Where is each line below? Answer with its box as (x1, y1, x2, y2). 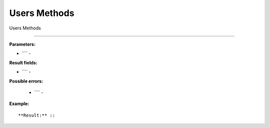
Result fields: (9, 59, 37, 65)
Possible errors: (9, 78, 43, 84)
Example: (9, 100, 29, 107)
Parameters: (9, 41, 36, 47)
